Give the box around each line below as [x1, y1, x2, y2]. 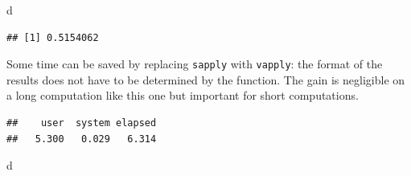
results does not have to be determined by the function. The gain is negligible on [6, 71, 405, 88]
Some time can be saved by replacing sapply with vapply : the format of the [6, 55, 383, 72]
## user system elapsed [6, 117, 157, 129]
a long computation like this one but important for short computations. [6, 87, 359, 104]
